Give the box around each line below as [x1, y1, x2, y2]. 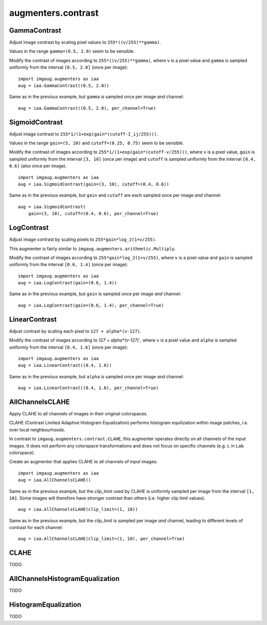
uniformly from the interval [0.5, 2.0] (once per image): [9, 64, 128, 70]
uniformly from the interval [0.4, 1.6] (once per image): [9, 344, 128, 350]
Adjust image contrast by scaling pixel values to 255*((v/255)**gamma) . [9, 40, 161, 45]
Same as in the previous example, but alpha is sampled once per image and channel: [9, 373, 184, 379]
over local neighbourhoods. [9, 427, 65, 433]
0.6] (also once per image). [9, 163, 67, 169]
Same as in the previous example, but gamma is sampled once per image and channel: [9, 94, 184, 100]
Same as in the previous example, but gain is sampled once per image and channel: [9, 291, 181, 297]
